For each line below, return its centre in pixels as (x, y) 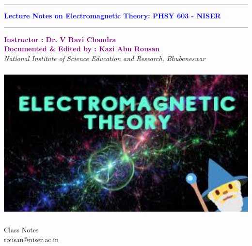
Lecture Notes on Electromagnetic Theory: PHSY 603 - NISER (112, 15)
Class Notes (21, 230)
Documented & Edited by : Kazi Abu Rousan (82, 49)
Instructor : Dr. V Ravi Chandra (60, 39)
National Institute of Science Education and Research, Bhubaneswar (105, 58)
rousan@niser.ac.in (31, 239)
